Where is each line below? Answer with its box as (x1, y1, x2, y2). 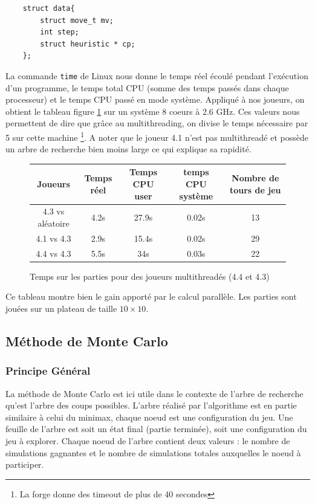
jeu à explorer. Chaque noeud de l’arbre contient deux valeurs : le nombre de (5, 434, 290, 447)
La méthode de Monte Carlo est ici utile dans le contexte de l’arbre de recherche (5, 387, 304, 399)
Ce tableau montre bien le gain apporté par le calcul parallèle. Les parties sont (5, 290, 297, 303)
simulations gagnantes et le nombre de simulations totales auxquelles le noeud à (5, 446, 301, 459)
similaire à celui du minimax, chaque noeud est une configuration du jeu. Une (5, 410, 293, 423)
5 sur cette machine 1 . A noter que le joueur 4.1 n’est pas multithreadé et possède (5, 129, 308, 143)
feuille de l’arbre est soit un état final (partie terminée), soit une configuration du (5, 422, 307, 435)
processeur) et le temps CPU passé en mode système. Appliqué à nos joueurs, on (5, 93, 305, 106)
